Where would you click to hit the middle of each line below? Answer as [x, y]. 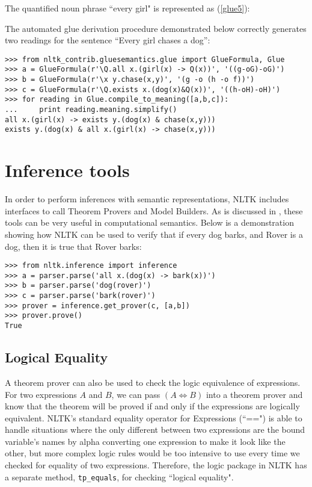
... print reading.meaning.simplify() [91, 110]
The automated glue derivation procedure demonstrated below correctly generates [156, 28]
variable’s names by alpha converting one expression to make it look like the [145, 441]
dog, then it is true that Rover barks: [73, 246]
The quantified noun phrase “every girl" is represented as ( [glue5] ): [127, 8]
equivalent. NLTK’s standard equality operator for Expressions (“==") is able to [154, 417]
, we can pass [136, 394]
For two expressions [41, 394]
